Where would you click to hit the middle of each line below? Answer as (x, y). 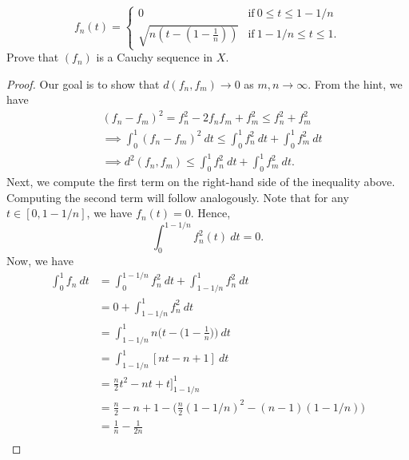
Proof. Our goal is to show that (83, 83)
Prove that (33, 57)
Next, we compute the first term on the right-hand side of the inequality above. (201, 182)
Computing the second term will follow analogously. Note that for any (178, 197)
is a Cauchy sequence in (155, 57)
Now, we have (40, 261)
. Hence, (210, 213)
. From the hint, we (355, 83)
